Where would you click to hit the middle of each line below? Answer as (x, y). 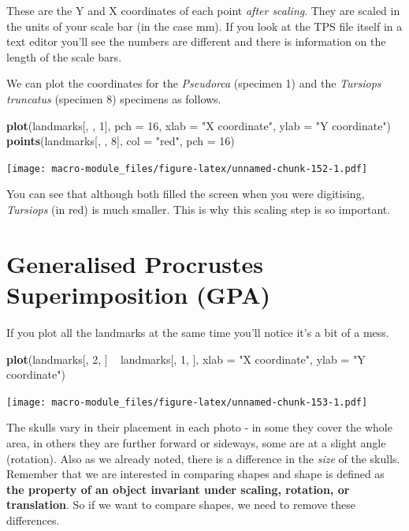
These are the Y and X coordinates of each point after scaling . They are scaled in (203, 10)
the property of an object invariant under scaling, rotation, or (178, 489)
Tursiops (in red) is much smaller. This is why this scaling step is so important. (199, 209)
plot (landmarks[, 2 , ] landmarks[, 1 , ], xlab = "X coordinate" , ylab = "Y (186, 359)
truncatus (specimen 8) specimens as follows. (114, 98)
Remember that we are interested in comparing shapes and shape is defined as (195, 474)
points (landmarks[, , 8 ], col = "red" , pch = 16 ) (121, 141)
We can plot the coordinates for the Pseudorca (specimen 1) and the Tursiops (194, 83)
